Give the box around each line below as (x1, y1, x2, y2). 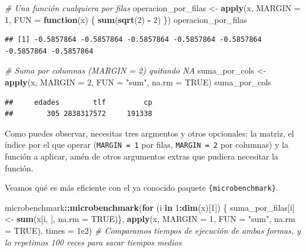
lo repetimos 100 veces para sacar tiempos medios (5, 236, 182, 248)
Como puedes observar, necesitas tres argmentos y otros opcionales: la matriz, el (5, 127, 294, 139)
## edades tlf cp (5, 98, 152, 107)
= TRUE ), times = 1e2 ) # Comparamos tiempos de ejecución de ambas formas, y (5, 224, 301, 237)
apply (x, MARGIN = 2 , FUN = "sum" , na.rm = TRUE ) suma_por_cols (5, 75, 271, 88)
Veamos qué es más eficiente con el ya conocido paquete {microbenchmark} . (5, 181, 278, 194)
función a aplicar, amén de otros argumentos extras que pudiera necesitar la (5, 150, 278, 162)
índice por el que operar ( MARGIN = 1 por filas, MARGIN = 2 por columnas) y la (5, 138, 288, 151)
